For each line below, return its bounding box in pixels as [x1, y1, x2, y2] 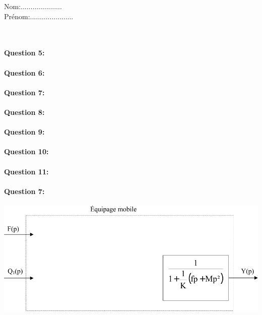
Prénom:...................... [4, 11, 74, 21]
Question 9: [4, 127, 45, 137]
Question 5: [4, 47, 45, 58]
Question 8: [4, 106, 45, 117]
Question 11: [4, 166, 49, 176]
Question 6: [4, 67, 45, 78]
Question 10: [4, 146, 49, 157]
